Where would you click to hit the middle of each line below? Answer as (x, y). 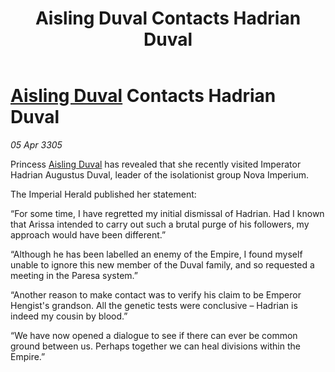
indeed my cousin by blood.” (69, 316)
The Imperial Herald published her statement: (103, 194)
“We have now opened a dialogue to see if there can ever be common (154, 335)
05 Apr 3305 (36, 144)
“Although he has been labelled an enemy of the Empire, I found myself (156, 254)
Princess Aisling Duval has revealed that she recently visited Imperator (156, 164)
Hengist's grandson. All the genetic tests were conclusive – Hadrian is (154, 305)
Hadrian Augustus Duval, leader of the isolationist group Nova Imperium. (160, 174)
